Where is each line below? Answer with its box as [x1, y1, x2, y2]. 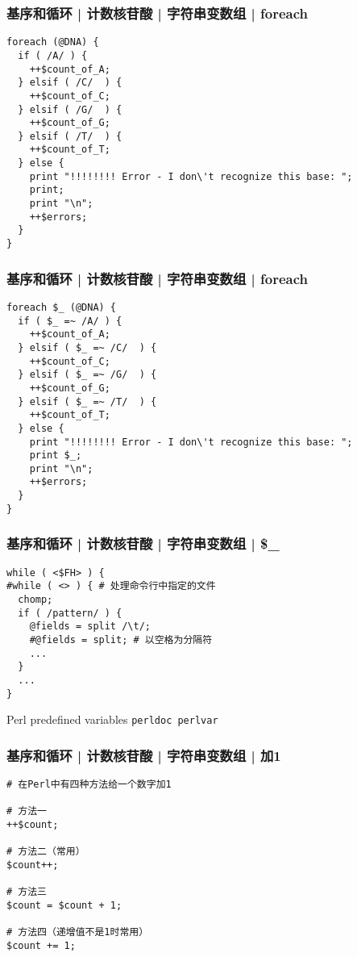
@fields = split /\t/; [29, 621, 151, 633]
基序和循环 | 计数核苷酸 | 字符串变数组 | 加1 [6, 745, 281, 765]
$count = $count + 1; [6, 900, 122, 911]
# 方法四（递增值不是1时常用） [6, 926, 149, 938]
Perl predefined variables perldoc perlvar [6, 711, 218, 728]
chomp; [18, 593, 53, 605]
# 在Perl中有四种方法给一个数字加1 [6, 779, 172, 791]
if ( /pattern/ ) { [18, 607, 122, 619]
